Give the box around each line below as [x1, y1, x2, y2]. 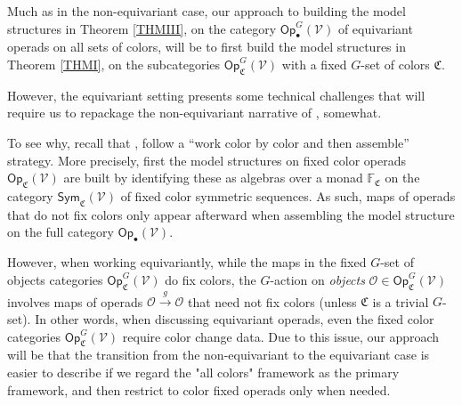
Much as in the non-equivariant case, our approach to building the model [7, 2, 406, 20]
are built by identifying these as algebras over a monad [63, 168, 363, 187]
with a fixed [281, 54, 347, 73]
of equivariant [337, 19, 413, 37]
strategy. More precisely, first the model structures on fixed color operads [7, 150, 406, 169]
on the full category [7, 223, 114, 241]
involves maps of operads [7, 292, 143, 311]
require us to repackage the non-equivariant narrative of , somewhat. [7, 103, 382, 122]
